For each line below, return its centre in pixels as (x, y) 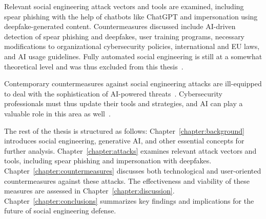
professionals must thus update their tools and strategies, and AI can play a (124, 103)
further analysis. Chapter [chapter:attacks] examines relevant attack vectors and (130, 150)
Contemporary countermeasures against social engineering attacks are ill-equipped (133, 83)
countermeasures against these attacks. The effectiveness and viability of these (127, 180)
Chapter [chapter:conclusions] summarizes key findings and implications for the (129, 200)
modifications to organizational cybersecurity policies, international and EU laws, (132, 46)
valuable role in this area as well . (57, 113)
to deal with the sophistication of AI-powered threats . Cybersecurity (113, 93)
